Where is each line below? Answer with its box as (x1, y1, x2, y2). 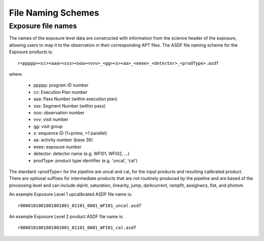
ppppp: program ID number (33, 82, 89, 88)
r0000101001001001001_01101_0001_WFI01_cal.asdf (18, 225, 136, 231)
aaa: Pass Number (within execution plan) (33, 96, 117, 102)
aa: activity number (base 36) (33, 137, 93, 143)
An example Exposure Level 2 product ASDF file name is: (9, 213, 124, 219)
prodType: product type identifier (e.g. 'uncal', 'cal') (33, 157, 138, 163)
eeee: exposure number (33, 144, 82, 150)
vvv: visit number (33, 116, 68, 122)
